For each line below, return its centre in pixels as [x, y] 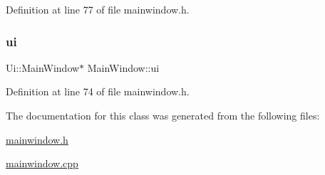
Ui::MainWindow [43, 67]
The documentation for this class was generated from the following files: [163, 115]
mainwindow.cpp [42, 163]
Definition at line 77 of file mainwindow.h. [98, 9]
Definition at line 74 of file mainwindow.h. [98, 91]
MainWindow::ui [123, 67]
